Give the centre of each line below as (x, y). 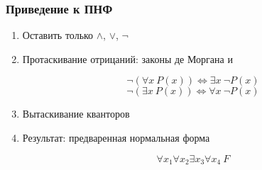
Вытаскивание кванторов (76, 114)
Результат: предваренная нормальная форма (116, 137)
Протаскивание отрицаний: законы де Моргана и (127, 58)
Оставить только (58, 35)
